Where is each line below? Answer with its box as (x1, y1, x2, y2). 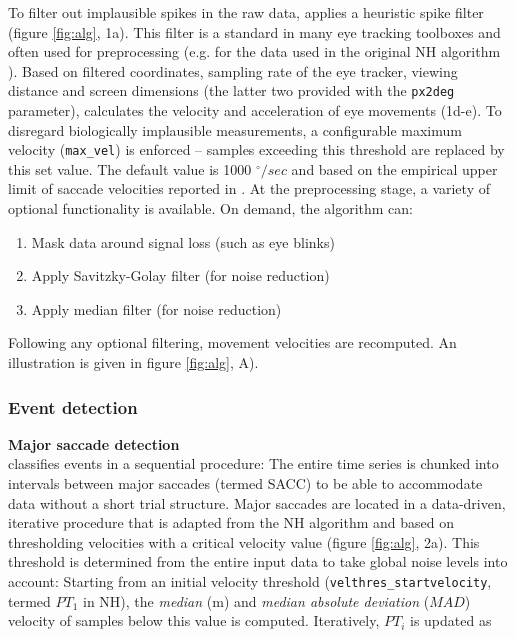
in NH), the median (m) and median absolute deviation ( (83, 590, 430, 611)
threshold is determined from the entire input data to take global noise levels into (8, 551, 508, 572)
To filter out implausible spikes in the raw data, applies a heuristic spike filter (8, 2, 484, 22)
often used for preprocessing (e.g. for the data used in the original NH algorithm (8, 41, 501, 62)
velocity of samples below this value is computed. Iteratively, (8, 610, 380, 631)
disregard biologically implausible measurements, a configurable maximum (8, 119, 462, 140)
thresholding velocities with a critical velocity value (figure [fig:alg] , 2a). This (8, 531, 480, 552)
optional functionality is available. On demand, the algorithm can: (8, 198, 414, 219)
